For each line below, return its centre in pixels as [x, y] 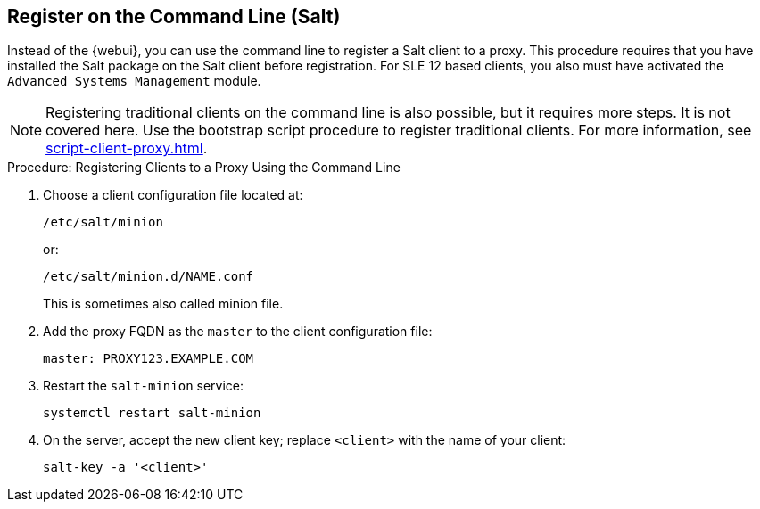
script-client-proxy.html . [127, 148]
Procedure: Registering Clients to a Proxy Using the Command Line [204, 168]
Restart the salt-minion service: [143, 386]
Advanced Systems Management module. [134, 81]
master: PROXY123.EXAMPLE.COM [149, 359]
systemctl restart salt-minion [152, 413]
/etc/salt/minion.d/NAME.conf [149, 277]
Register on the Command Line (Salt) [174, 16]
